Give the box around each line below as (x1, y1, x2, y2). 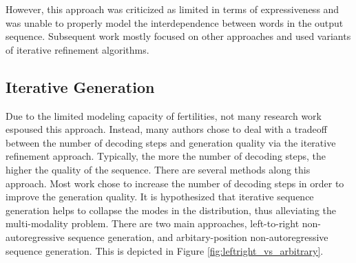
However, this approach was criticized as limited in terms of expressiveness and (6, 2, 339, 16)
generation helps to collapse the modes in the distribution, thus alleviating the (6, 202, 336, 217)
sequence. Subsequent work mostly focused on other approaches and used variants (6, 29, 351, 43)
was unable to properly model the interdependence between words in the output (6, 15, 344, 30)
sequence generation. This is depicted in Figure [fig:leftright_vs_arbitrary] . (6, 243, 324, 257)
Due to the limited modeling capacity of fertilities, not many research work (6, 108, 322, 123)
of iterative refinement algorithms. (6, 42, 149, 56)
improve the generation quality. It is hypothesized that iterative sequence (6, 189, 314, 204)
